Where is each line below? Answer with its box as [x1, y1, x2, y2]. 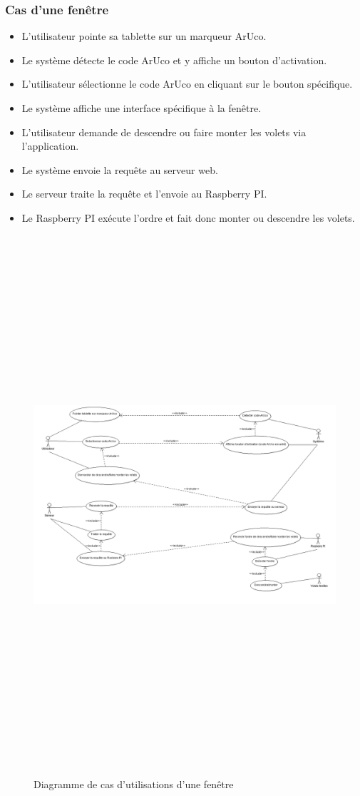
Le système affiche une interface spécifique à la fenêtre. [21, 101, 262, 115]
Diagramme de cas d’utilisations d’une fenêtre [34, 777, 234, 792]
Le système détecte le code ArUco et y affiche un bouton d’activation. [21, 52, 327, 67]
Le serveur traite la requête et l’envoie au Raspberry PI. [21, 186, 267, 201]
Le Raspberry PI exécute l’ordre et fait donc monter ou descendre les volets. [21, 210, 355, 225]
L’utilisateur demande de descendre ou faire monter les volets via [21, 124, 307, 139]
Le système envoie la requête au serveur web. [21, 162, 218, 177]
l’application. [21, 138, 79, 153]
